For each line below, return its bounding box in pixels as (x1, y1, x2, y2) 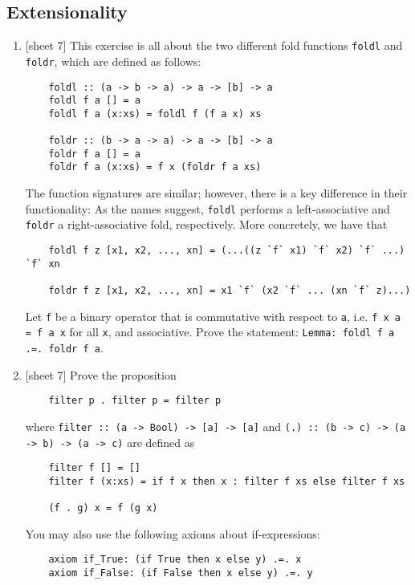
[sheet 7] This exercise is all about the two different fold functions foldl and (25, 37, 403, 54)
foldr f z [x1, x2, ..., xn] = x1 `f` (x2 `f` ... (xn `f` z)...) (48, 284, 411, 296)
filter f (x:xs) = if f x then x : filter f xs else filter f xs (48, 475, 405, 487)
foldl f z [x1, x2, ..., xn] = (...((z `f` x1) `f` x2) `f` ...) (48, 245, 405, 257)
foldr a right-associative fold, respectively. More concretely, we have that (25, 216, 388, 233)
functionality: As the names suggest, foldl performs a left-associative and (25, 200, 390, 217)
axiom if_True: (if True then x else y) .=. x (48, 554, 302, 566)
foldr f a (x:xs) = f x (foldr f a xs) (48, 161, 262, 173)
